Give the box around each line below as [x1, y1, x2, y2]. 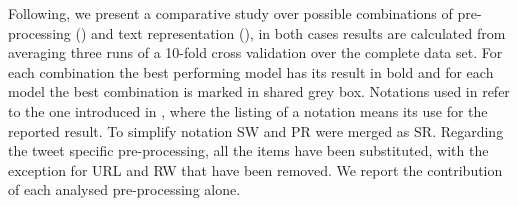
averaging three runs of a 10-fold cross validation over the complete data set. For [8, 42, 503, 63]
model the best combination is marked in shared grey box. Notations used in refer [8, 81, 510, 102]
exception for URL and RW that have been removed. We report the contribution [8, 159, 503, 180]
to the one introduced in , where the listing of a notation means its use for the [8, 100, 488, 121]
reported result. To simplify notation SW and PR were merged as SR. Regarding [8, 120, 504, 141]
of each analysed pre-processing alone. [8, 179, 241, 200]
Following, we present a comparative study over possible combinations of [8, 3, 453, 23]
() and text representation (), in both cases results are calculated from [75, 22, 506, 43]
